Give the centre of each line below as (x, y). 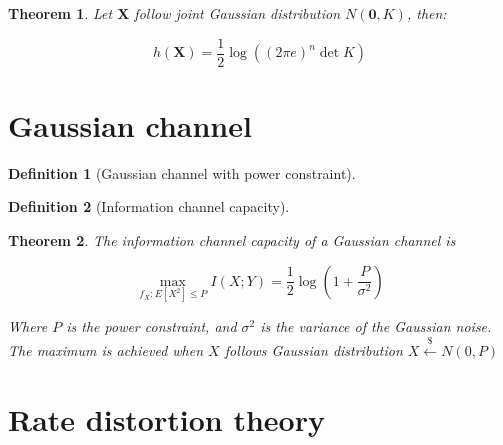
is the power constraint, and (151, 325)
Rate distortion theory (166, 418)
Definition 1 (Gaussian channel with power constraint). (182, 172)
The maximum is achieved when (106, 350)
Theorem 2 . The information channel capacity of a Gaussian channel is (232, 239)
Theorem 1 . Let (60, 13)
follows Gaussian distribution (313, 350)
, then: (426, 13)
